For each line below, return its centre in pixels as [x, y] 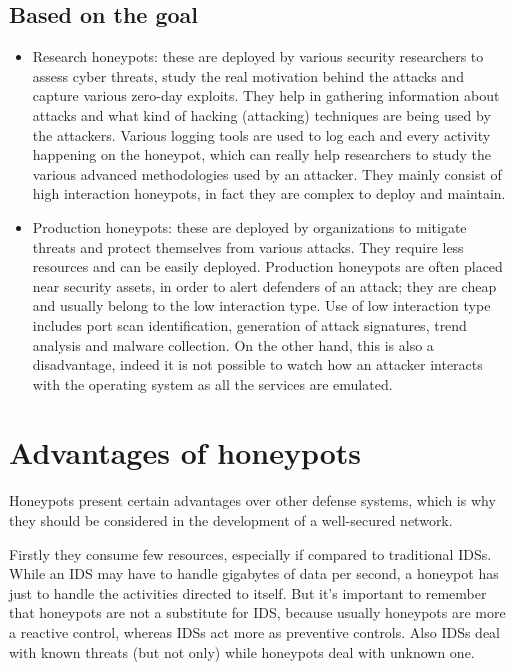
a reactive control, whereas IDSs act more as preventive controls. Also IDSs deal [255, 631]
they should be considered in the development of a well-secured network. [231, 520]
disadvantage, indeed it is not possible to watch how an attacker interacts [257, 364]
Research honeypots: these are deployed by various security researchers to [258, 56]
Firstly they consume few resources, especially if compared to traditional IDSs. [250, 553]
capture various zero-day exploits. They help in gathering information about [266, 95]
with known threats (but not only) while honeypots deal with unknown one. [242, 651]
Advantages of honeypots [185, 452]
